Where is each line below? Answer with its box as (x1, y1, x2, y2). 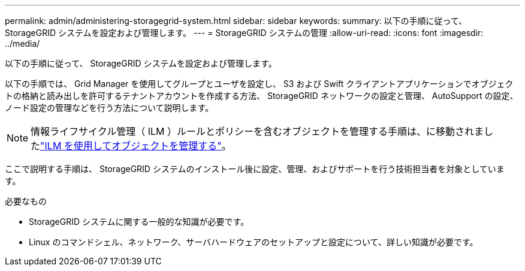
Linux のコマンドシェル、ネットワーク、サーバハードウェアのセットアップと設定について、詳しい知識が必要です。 (29, 237, 478, 247)
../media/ (5, 38, 40, 49)
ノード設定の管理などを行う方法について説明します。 (5, 103, 214, 113)
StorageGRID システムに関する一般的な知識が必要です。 (29, 216, 249, 227)
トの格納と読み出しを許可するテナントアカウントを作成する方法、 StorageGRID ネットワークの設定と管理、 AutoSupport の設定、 (5, 91, 518, 101)
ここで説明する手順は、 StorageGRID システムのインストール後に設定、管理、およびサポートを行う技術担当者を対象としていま (5, 164, 505, 174)
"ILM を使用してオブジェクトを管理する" (40, 140, 222, 152)
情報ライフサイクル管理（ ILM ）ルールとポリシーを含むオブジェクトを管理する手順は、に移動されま (31, 125, 484, 137)
